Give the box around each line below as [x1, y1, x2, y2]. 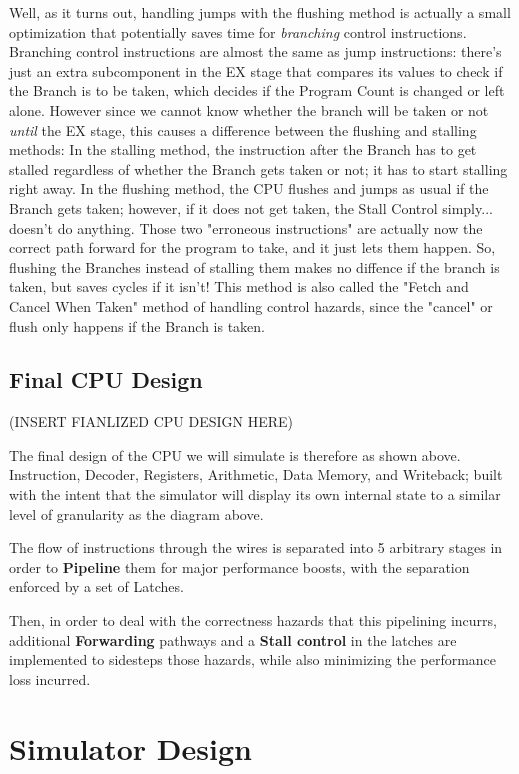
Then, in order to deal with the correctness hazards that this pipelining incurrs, [9, 610, 497, 631]
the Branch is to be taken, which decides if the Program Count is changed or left [9, 80, 505, 101]
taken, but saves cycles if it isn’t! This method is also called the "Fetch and [9, 276, 469, 297]
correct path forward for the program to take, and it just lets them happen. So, [9, 237, 496, 258]
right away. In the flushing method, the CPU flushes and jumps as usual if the [9, 178, 489, 199]
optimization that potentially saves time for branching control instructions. [9, 21, 467, 42]
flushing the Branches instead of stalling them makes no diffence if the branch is [9, 256, 500, 277]
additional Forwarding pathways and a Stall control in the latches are [9, 629, 457, 650]
